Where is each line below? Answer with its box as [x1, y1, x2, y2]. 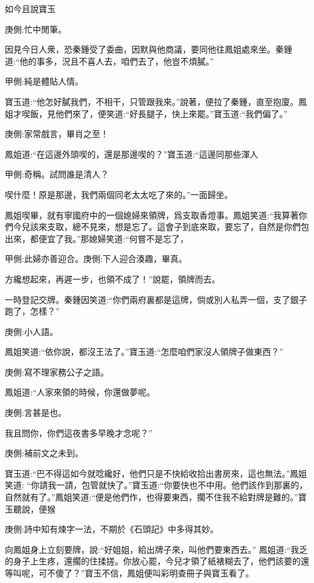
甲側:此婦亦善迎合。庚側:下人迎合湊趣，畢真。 [5, 252, 187, 265]
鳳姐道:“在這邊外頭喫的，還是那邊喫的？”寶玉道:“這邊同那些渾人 [5, 147, 258, 160]
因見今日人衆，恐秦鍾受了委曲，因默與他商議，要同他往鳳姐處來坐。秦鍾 [5, 43, 292, 56]
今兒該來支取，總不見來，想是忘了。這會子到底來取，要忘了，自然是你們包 [13, 220, 309, 233]
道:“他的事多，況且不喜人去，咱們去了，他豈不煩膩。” [5, 54, 214, 67]
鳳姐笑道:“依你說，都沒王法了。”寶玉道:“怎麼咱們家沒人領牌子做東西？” [5, 345, 284, 358]
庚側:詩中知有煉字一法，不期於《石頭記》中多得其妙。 [5, 523, 219, 535]
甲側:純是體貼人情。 [5, 75, 83, 88]
